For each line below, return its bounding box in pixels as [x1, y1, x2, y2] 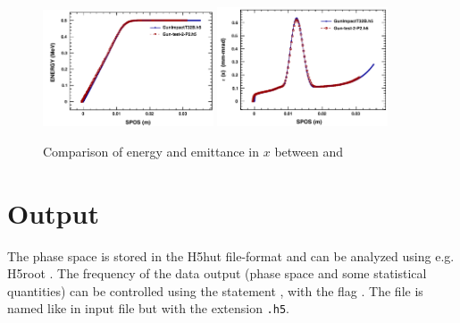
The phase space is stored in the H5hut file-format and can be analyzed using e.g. [7, 246, 455, 265]
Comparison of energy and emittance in [43, 141, 260, 160]
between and [274, 141, 344, 160]
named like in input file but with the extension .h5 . [7, 299, 289, 318]
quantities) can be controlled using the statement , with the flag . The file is [7, 281, 423, 300]
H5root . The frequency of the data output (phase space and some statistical [7, 264, 427, 283]
